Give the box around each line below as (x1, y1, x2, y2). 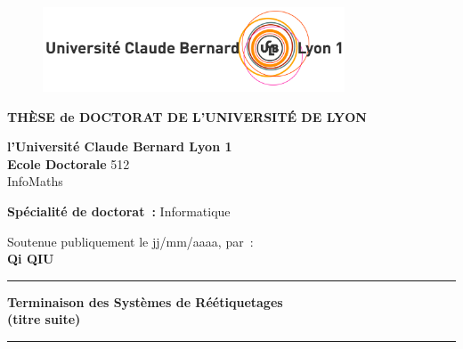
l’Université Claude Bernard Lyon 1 (7, 137, 232, 156)
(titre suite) (7, 310, 81, 329)
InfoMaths (7, 172, 63, 191)
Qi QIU (7, 249, 54, 268)
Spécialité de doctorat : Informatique (7, 202, 231, 221)
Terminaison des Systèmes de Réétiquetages (7, 292, 283, 311)
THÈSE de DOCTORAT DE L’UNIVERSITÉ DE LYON (7, 107, 367, 126)
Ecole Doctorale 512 (7, 154, 130, 173)
